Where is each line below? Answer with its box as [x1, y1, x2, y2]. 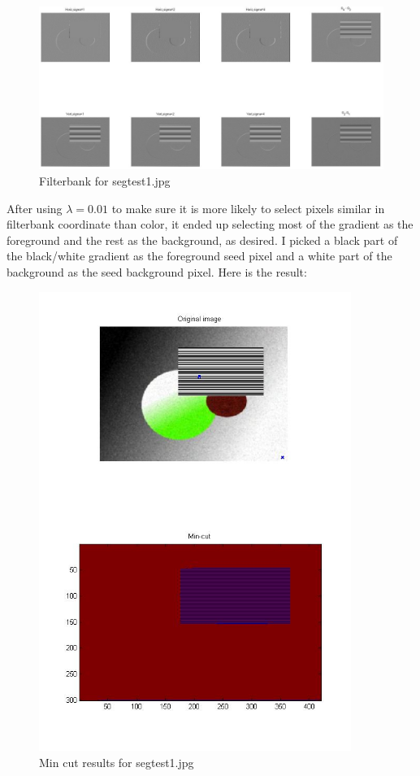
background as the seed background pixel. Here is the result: [6, 263, 307, 280]
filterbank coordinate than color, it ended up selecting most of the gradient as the [6, 216, 414, 233]
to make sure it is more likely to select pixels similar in [111, 199, 385, 216]
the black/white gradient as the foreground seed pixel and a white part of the [6, 247, 392, 264]
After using [6, 199, 63, 216]
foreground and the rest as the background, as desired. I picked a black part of [6, 231, 398, 248]
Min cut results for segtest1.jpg [39, 753, 194, 770]
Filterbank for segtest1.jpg [39, 172, 171, 189]
